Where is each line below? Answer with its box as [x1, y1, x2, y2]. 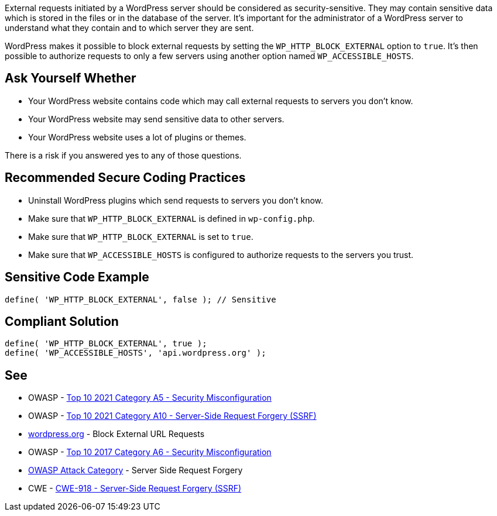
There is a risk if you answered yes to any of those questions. [5, 150, 242, 160]
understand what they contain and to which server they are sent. [5, 23, 254, 33]
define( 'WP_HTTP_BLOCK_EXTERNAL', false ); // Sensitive [5, 294, 276, 304]
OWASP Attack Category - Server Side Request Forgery [28, 465, 243, 476]
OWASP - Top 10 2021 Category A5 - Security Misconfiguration [28, 393, 272, 403]
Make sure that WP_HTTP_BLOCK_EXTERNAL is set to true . [28, 231, 253, 242]
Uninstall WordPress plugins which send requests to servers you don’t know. [28, 195, 324, 205]
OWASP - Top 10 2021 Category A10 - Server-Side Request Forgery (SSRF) [28, 411, 317, 421]
